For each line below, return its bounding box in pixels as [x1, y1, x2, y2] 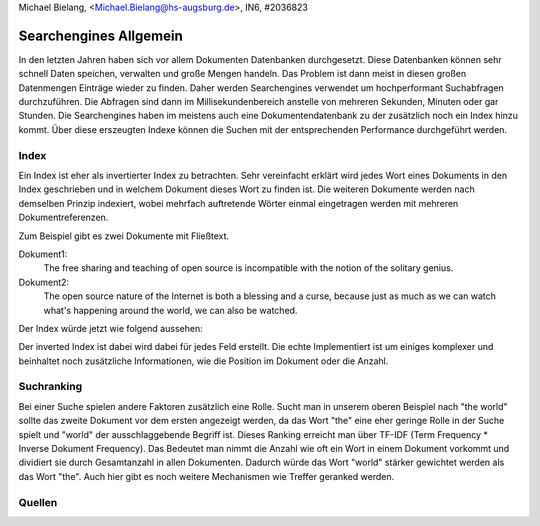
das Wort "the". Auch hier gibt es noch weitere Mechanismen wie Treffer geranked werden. [18, 470, 395, 482]
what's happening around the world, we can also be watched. [43, 304, 298, 316]
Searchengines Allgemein [18, 27, 184, 44]
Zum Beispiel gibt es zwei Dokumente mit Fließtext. [18, 230, 230, 242]
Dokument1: [18, 248, 68, 260]
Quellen [18, 495, 58, 509]
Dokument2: [18, 276, 70, 288]
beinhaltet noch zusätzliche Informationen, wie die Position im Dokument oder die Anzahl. [18, 355, 389, 367]
